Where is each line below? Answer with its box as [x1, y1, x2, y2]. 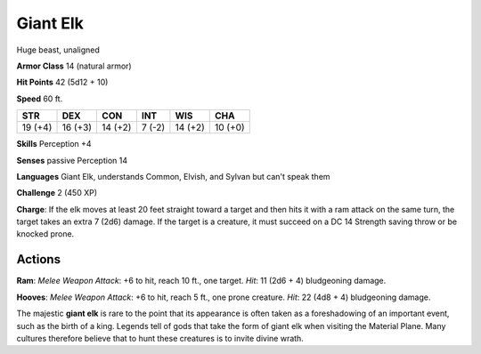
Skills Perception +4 [16, 139, 93, 149]
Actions [16, 252, 61, 267]
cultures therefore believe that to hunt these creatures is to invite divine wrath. [16, 333, 305, 343]
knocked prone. [16, 229, 75, 239]
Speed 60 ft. [16, 93, 63, 104]
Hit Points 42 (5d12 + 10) [16, 76, 109, 88]
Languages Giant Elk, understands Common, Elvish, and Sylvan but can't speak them [16, 171, 330, 181]
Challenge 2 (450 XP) [16, 188, 98, 198]
